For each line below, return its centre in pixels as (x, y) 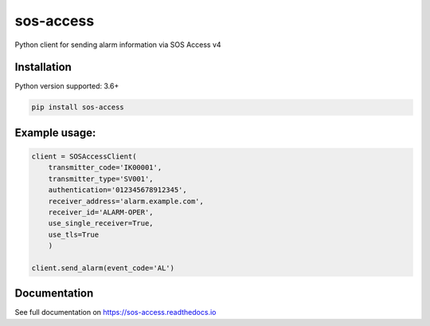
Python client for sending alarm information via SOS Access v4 (118, 45)
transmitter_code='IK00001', (105, 168)
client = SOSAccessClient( (84, 157)
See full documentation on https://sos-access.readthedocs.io (115, 312)
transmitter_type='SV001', (101, 179)
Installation (43, 67)
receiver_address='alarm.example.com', (126, 201)
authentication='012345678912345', (117, 190)
